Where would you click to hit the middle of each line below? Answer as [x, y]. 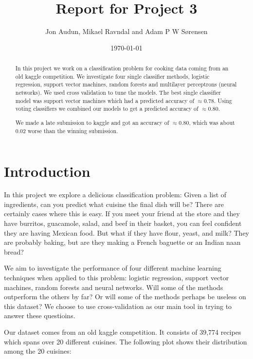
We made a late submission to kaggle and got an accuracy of [92, 122]
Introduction [47, 171]
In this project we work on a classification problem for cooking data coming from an [122, 68]
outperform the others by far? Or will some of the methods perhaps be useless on [125, 297]
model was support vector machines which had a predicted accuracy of [105, 100]
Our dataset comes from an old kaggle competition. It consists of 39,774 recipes [123, 332]
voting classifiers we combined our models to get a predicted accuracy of [107, 109]
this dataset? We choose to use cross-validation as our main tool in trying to [118, 306]
